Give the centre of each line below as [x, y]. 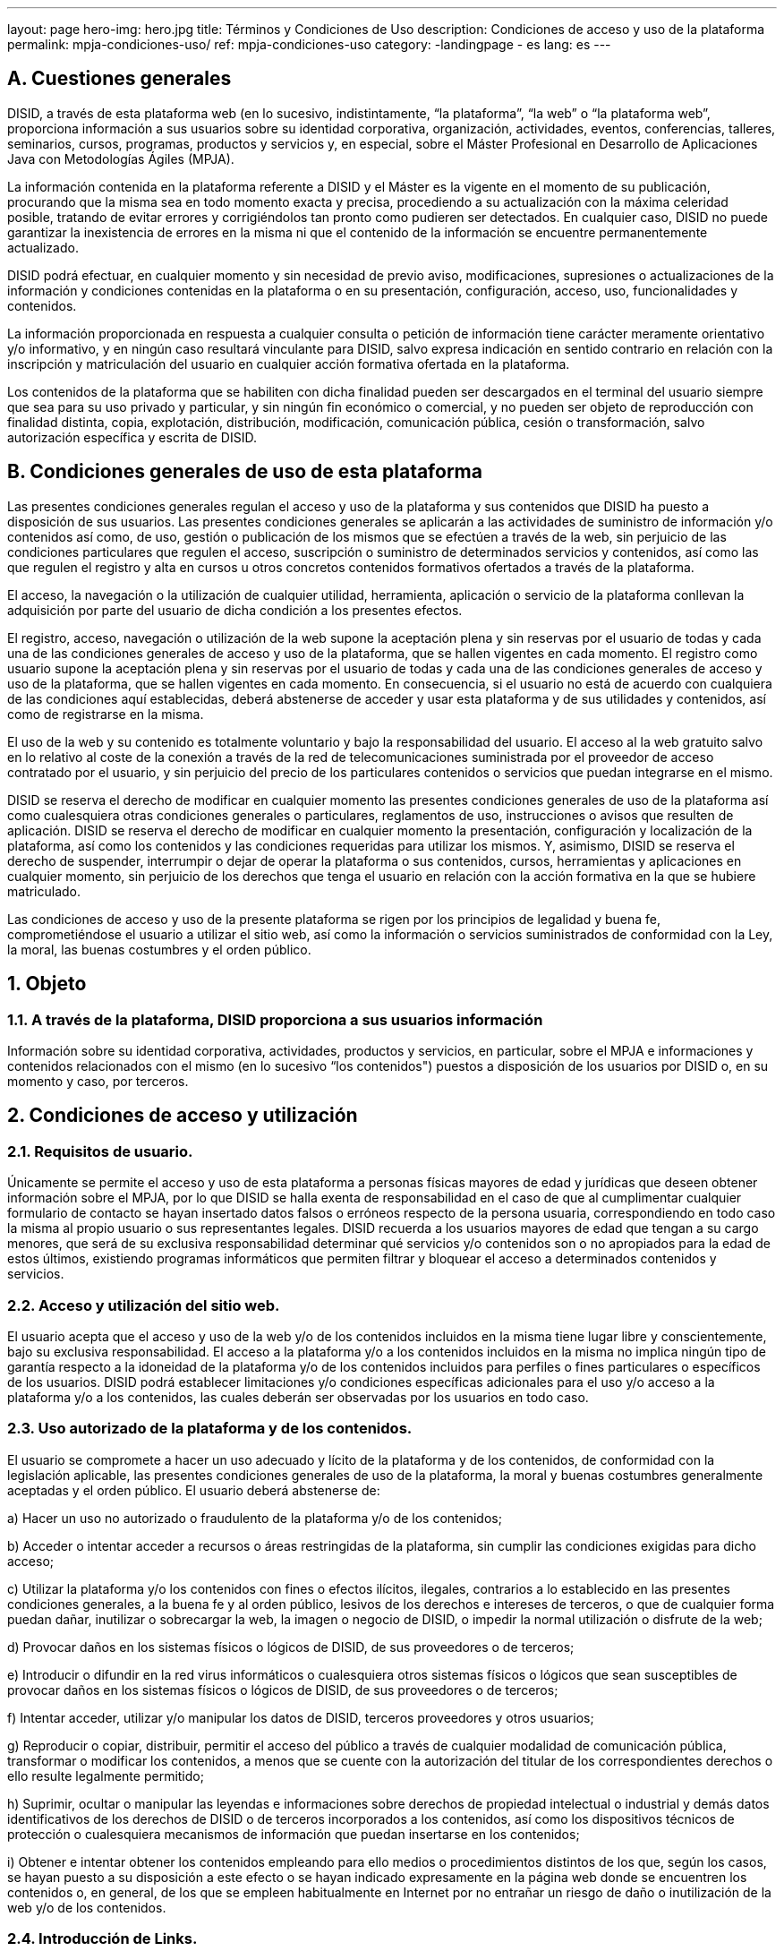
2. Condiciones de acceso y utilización [183, 1116]
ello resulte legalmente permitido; [106, 1776]
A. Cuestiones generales [119, 79]
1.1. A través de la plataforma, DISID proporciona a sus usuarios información [275, 1019]
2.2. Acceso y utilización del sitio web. [144, 1305]
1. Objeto [47, 984]
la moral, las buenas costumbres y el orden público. [159, 949]
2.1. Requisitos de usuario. [100, 1151]
